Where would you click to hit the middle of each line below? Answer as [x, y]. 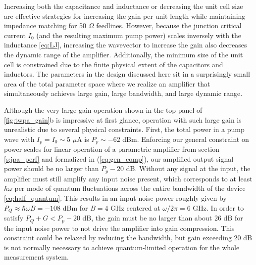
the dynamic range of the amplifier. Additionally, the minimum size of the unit [124, 54]
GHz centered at [135, 207]
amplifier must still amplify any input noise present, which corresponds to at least [128, 178]
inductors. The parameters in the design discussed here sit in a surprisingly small [127, 74]
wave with [19, 139]
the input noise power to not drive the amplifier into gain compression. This [119, 228]
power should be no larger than [51, 168]
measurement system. [36, 257]
